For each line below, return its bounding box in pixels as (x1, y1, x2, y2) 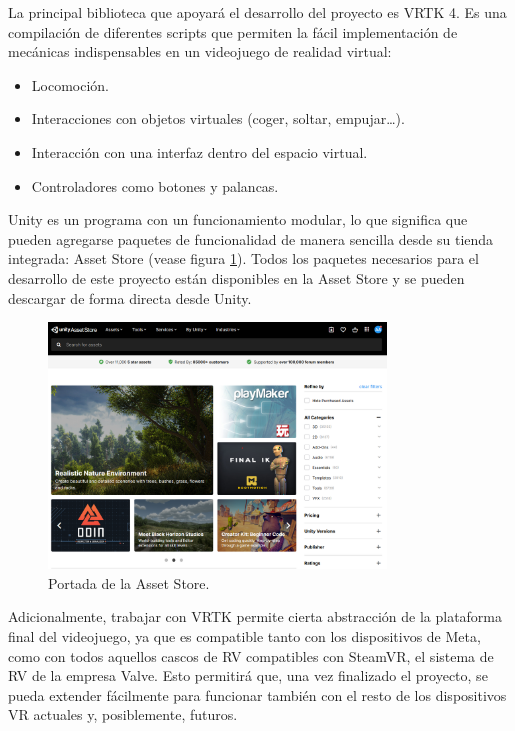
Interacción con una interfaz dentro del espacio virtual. (31, 141, 368, 162)
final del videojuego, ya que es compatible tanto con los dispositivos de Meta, (8, 626, 481, 646)
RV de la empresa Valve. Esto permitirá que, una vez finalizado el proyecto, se (8, 665, 488, 686)
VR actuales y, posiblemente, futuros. (8, 704, 238, 725)
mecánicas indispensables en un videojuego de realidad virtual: (8, 41, 392, 62)
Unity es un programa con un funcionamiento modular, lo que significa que (8, 209, 468, 230)
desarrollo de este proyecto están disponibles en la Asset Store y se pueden (8, 267, 465, 288)
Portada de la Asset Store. (48, 572, 210, 593)
